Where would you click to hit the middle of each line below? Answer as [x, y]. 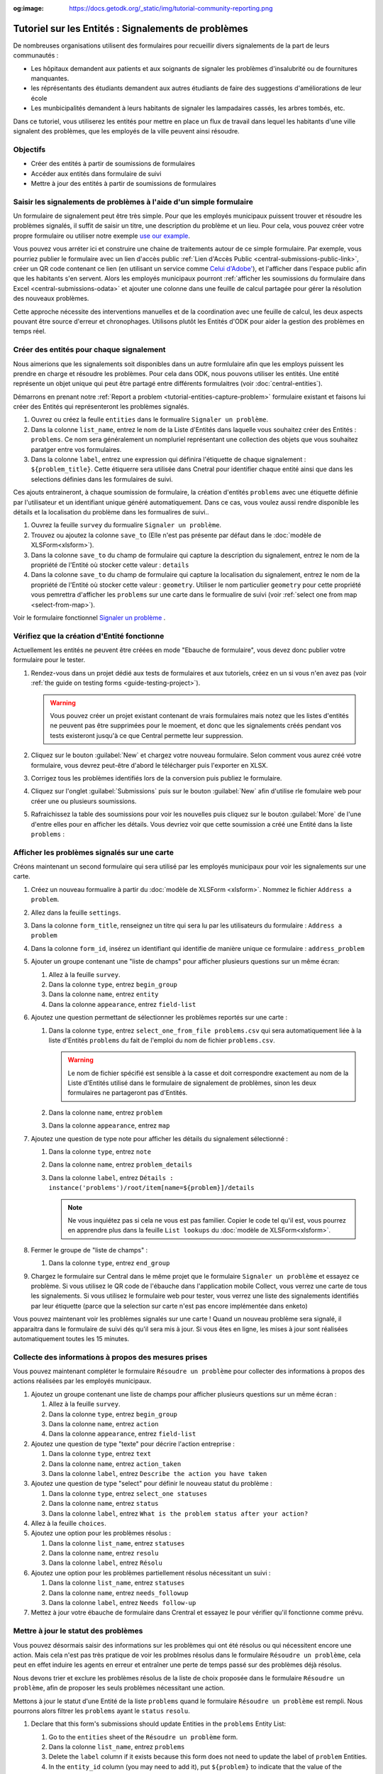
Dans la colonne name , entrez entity [104, 994]
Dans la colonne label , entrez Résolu [105, 1563]
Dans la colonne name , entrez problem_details [121, 1164]
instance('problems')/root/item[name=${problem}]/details [151, 1188]
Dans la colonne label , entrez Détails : [111, 1177]
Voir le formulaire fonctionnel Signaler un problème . [89, 617]
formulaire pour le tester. [49, 660]
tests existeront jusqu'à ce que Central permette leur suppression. [147, 735]
